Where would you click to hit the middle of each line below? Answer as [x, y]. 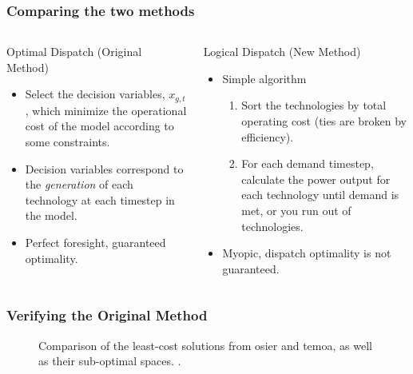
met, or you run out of [296, 210]
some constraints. [68, 142]
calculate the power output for [316, 179]
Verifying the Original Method [107, 315]
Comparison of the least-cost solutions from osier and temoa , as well [205, 345]
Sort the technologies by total [314, 105]
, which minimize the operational [106, 110]
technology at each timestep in [100, 199]
